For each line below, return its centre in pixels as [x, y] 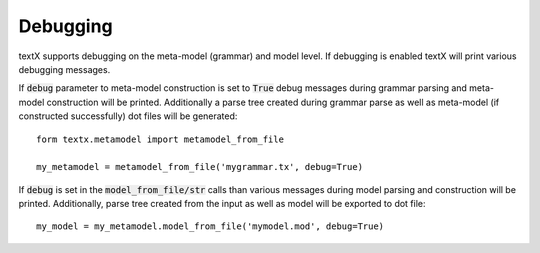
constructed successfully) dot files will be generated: [128, 116]
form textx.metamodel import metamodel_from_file [160, 139]
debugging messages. [64, 69]
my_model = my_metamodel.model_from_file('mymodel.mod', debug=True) [210, 226]
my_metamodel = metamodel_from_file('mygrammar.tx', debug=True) [200, 167]
